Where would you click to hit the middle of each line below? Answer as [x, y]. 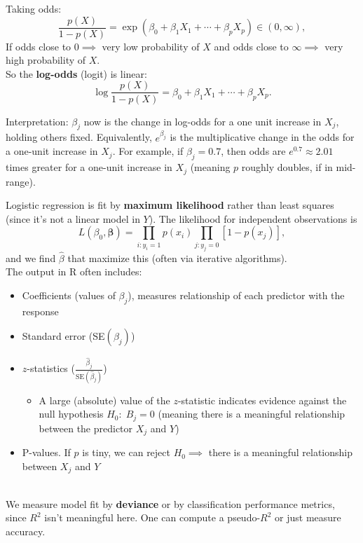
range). [21, 181]
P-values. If [46, 452]
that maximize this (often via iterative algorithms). [177, 257]
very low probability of [151, 46]
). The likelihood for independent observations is [253, 218]
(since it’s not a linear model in [73, 218]
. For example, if [148, 151]
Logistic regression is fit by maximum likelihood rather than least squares [170, 205]
